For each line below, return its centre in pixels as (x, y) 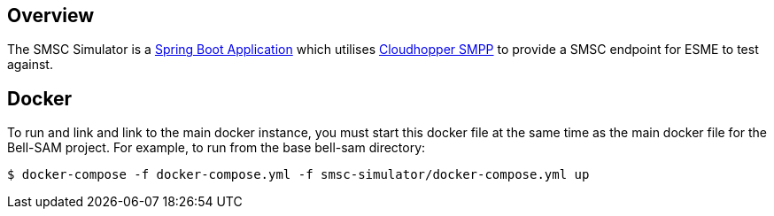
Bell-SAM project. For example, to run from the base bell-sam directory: (217, 148)
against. (30, 65)
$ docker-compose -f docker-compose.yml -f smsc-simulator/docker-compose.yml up (298, 175)
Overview (51, 15)
